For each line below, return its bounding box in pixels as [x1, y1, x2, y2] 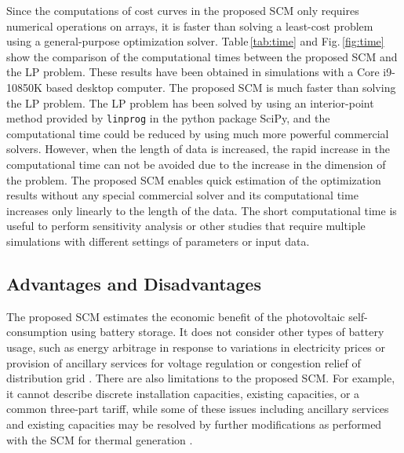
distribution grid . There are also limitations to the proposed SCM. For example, [6, 370, 395, 386]
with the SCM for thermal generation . [6, 431, 193, 448]
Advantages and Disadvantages [6, 271, 261, 295]
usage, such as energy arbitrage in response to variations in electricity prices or [6, 338, 386, 355]
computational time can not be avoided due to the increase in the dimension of [6, 156, 386, 172]
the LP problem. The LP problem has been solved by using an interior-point [6, 94, 374, 111]
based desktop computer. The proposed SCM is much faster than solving [45, 79, 396, 95]
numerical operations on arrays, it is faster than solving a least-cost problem [6, 17, 373, 34]
